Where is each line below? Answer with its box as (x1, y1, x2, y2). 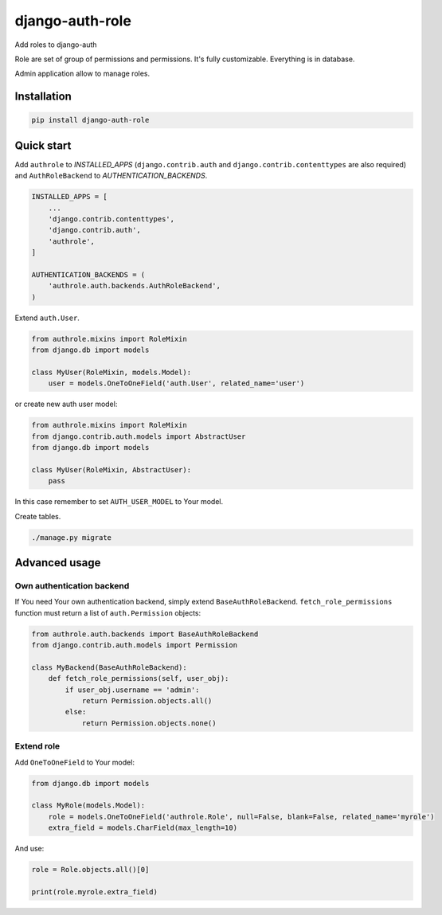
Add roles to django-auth (14, 40, 97, 49)
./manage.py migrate (31, 533, 111, 542)
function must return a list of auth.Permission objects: (14, 608, 201, 617)
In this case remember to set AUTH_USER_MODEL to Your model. (14, 497, 223, 506)
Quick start (14, 139, 72, 152)
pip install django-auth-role (31, 115, 150, 125)
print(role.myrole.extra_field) (31, 887, 158, 896)
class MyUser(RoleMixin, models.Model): (31, 367, 191, 377)
